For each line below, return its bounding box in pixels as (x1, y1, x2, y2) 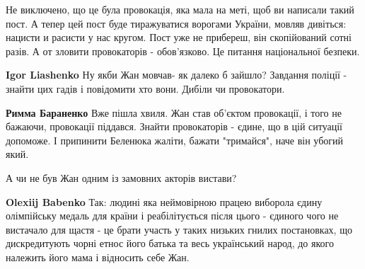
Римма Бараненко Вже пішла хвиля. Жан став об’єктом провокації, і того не (6, 105, 342, 120)
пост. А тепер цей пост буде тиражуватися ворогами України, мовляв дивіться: (6, 16, 347, 30)
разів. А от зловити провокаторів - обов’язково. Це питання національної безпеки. (6, 43, 360, 58)
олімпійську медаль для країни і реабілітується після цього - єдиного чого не (6, 208, 339, 223)
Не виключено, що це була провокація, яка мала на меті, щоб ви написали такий (6, 2, 354, 16)
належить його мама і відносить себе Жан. (6, 249, 190, 264)
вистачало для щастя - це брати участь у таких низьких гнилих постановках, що (6, 222, 352, 236)
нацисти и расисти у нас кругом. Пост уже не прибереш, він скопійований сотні (6, 30, 352, 45)
